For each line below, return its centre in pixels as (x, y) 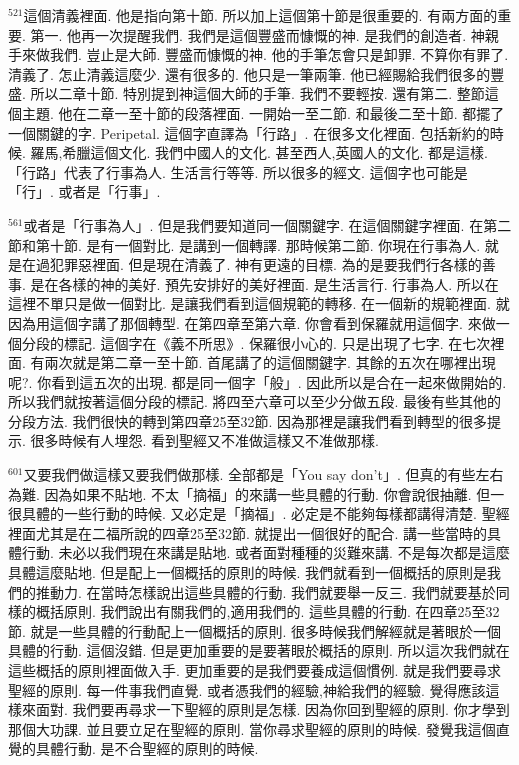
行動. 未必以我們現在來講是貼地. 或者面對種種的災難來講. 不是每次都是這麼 (265, 552)
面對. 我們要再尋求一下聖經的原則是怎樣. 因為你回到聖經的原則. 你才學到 (272, 709)
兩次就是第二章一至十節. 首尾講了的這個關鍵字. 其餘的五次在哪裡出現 (270, 362)
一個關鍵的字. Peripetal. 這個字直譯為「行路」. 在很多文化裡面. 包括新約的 (249, 132)
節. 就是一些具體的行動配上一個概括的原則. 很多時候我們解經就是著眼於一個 (255, 630)
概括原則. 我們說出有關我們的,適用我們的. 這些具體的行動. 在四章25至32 (267, 611)
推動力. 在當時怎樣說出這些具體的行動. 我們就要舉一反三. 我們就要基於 (265, 591)
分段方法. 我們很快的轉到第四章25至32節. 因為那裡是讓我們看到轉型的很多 (248, 420)
